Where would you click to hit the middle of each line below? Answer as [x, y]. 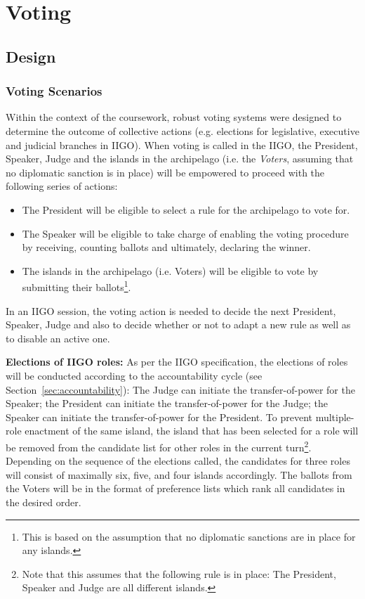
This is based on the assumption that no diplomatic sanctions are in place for [189, 536]
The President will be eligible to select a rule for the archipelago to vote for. [186, 209]
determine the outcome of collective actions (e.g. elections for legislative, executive [182, 130]
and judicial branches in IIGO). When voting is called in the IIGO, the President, [182, 144]
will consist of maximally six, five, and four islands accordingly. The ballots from [179, 474]
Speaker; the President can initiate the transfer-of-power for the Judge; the [167, 403]
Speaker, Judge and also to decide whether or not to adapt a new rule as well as [178, 324]
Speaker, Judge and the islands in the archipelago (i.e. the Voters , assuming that [180, 159]
